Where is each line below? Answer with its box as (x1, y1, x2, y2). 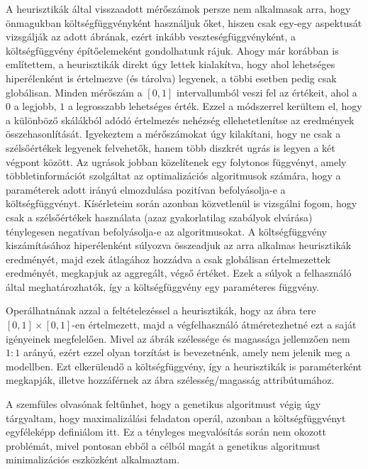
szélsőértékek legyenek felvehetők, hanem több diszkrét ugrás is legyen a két (6, 140, 335, 155)
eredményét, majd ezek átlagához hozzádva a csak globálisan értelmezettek (6, 251, 330, 266)
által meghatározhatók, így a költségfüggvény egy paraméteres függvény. (6, 279, 320, 294)
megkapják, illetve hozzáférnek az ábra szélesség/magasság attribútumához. (6, 373, 335, 387)
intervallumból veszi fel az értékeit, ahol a (176, 84, 357, 99)
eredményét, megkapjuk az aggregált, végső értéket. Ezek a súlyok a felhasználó (6, 265, 352, 280)
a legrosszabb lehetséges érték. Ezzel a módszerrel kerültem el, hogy (67, 99, 362, 114)
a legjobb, (13, 99, 57, 114)
